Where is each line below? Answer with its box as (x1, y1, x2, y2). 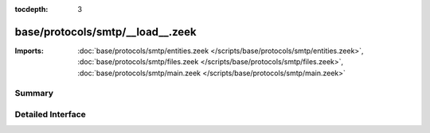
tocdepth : (14, 5, 49, 13)
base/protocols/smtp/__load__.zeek (14, 25, 197, 39)
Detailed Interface (14, 109, 87, 120)
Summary (14, 88, 54, 99)
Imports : (14, 46, 44, 55)
